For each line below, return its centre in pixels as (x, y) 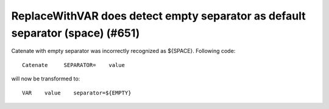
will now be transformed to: (46, 79)
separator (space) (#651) (76, 33)
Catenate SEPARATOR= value (73, 65)
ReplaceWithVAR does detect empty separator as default (158, 16)
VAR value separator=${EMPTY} (77, 93)
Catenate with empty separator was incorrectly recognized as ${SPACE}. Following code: (123, 51)
